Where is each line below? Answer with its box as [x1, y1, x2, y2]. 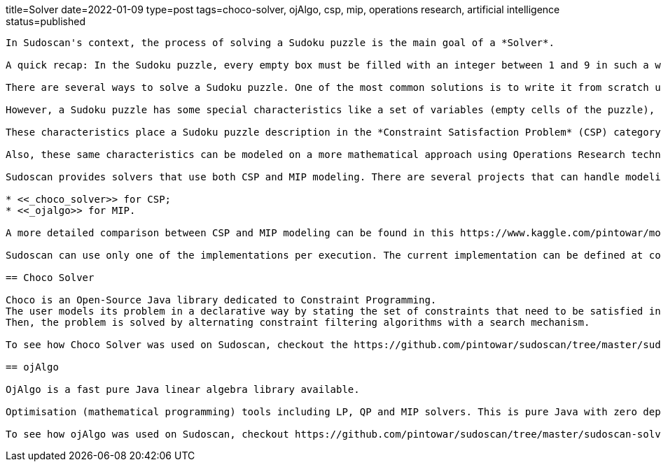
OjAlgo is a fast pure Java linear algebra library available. [6, 384, 360, 395]
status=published [6, 15, 86, 27]
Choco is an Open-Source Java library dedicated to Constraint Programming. [6, 294, 437, 306]
